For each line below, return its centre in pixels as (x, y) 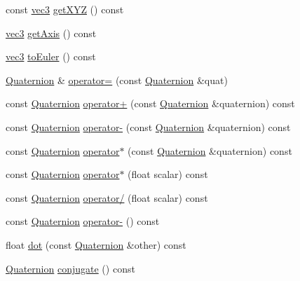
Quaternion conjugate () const (70, 268)
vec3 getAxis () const (51, 33)
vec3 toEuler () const (51, 56)
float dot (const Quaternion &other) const (96, 244)
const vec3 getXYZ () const (65, 9)
